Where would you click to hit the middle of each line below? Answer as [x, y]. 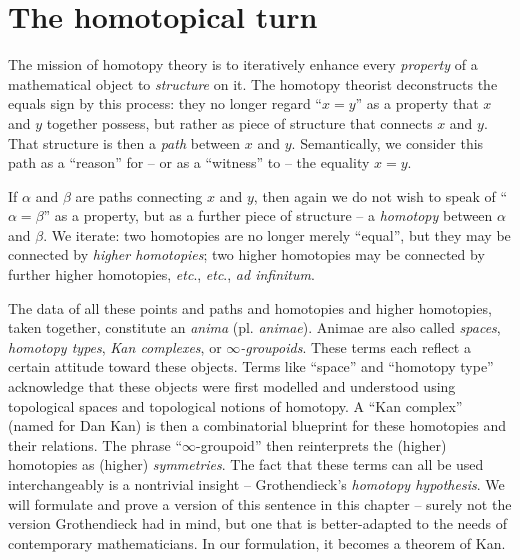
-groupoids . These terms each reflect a [355, 346]
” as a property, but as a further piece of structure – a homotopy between [268, 215]
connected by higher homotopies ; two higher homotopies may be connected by [246, 254]
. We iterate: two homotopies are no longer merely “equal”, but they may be [277, 234]
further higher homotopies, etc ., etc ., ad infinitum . [161, 274]
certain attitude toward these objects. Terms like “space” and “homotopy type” [251, 366]
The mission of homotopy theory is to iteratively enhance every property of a [243, 64]
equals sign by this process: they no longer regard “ [165, 103]
